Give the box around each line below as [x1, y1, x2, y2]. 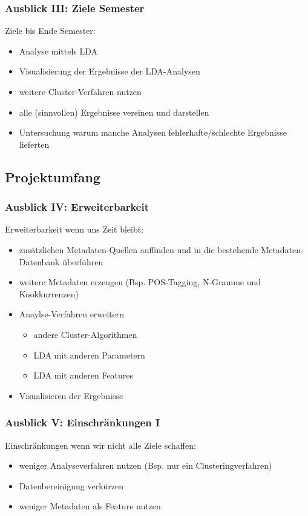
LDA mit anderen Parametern [33, 348, 145, 361]
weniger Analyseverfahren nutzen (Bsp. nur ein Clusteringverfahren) [19, 459, 272, 472]
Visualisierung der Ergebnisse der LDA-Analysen [19, 65, 200, 78]
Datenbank [19, 255, 60, 268]
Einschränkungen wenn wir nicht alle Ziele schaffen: [5, 438, 196, 451]
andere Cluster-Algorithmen [33, 328, 137, 340]
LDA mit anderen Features [33, 369, 134, 382]
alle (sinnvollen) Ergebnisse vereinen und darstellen [19, 105, 209, 118]
